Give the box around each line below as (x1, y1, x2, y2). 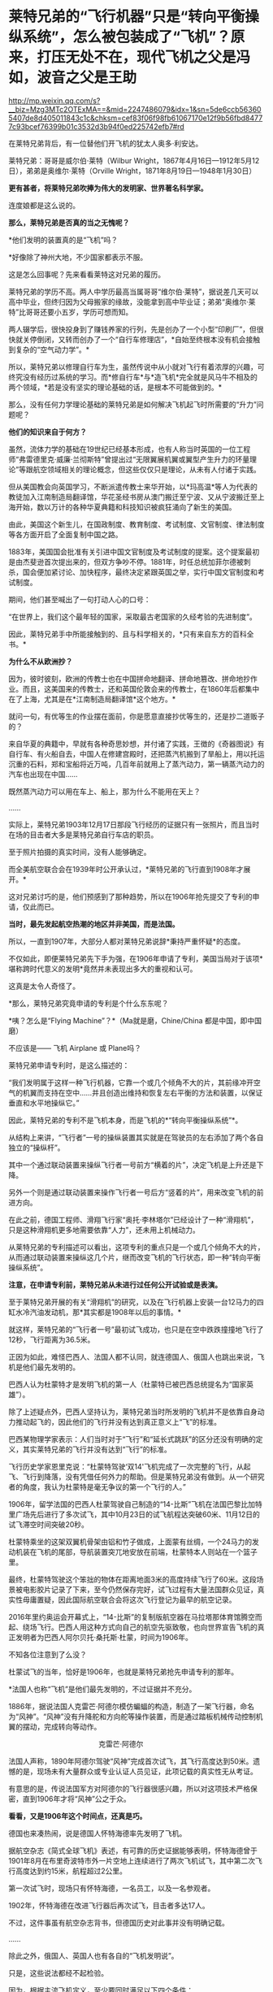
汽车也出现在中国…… (8, 769, 79, 779)
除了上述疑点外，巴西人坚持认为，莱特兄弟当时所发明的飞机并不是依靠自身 (8, 1407, 258, 1417)
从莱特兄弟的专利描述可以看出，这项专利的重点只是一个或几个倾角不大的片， (8, 1242, 265, 1252)
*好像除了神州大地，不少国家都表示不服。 (8, 252, 148, 262)
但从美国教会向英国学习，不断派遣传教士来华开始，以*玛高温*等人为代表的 (8, 481, 258, 492)
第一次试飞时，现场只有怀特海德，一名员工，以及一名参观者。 (8, 1883, 215, 1893)
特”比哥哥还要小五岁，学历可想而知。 (8, 306, 133, 317)
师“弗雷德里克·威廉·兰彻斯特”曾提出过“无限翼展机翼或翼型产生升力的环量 (8, 454, 250, 464)
